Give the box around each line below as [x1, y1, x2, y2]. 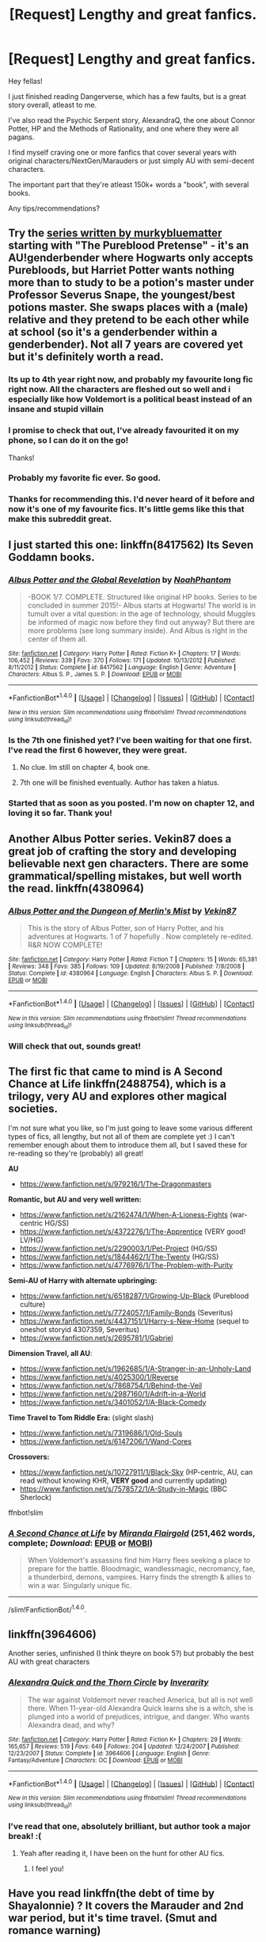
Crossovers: [8, 1452, 50, 1461]
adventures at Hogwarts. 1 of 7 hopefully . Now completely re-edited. [27, 931, 253, 941]
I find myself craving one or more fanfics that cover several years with [8, 147, 237, 157]
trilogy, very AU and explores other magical [8, 1090, 227, 1103]
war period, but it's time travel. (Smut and [8, 1911, 218, 1925]
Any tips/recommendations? [8, 204, 101, 213]
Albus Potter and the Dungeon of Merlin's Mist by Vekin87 [8, 905, 237, 916]
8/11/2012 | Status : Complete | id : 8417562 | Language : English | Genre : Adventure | [8, 664, 236, 672]
